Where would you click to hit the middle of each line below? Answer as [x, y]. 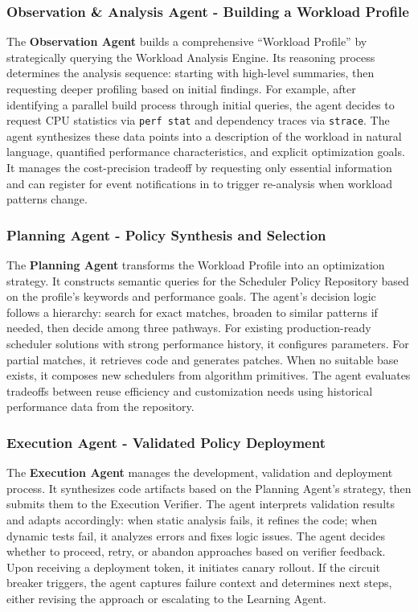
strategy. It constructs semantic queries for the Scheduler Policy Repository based [208, 280]
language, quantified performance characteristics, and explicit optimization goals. [206, 152]
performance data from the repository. [100, 407]
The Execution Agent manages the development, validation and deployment [200, 472]
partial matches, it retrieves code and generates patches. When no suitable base [203, 359]
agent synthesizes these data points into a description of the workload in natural [204, 136]
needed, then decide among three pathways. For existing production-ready [189, 328]
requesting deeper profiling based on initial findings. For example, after [181, 88]
